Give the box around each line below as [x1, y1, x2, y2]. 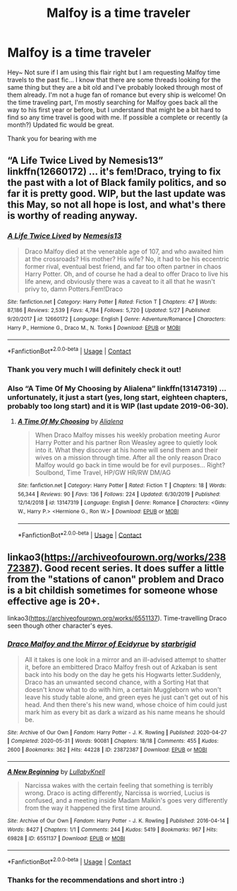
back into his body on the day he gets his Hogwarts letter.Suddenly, [24, 670, 222, 678]
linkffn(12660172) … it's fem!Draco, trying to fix [7, 166, 221, 178]
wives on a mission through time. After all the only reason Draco [35, 453, 221, 462]
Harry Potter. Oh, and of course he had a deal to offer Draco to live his [24, 270, 229, 278]
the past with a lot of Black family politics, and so [7, 177, 227, 189]
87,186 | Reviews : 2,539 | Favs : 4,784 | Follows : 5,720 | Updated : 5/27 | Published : [7, 307, 212, 314]
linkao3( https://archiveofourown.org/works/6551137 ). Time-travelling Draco [7, 614, 227, 623]
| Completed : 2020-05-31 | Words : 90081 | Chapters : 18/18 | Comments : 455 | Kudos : [7, 738, 219, 745]
